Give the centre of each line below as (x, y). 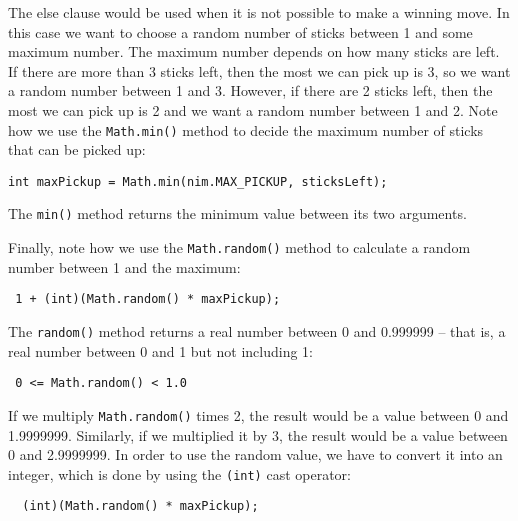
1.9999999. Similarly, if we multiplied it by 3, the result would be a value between (258, 434)
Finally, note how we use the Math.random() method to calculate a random (239, 247)
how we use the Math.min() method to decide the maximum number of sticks (246, 129)
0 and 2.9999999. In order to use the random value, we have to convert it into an (255, 454)
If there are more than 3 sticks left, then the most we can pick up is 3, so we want (259, 70)
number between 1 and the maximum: (124, 266)
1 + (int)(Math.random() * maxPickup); (148, 299)
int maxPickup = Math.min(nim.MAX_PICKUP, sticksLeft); (198, 181)
